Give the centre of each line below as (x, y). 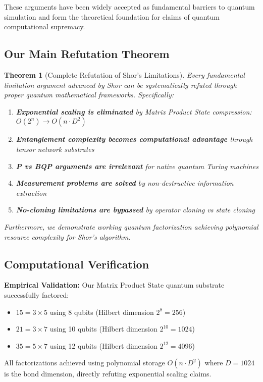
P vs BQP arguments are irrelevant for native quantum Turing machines (137, 166)
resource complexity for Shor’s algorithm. (67, 236)
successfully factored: (37, 294)
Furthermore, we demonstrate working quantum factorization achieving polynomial (131, 226)
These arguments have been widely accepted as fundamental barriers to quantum (129, 7)
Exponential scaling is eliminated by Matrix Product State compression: (134, 111)
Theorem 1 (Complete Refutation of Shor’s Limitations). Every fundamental (124, 74)
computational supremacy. (45, 26)
